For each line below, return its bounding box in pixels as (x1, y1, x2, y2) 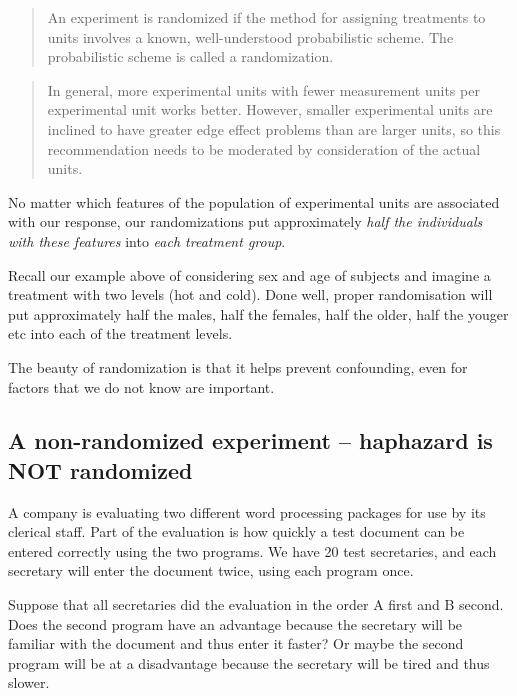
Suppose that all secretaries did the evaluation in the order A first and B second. (8, 594, 504, 615)
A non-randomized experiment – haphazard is (8, 425, 493, 456)
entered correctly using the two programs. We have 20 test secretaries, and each (8, 540, 497, 561)
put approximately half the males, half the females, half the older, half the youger (8, 303, 509, 324)
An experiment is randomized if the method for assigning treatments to (47, 7, 486, 27)
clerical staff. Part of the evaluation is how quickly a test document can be (8, 521, 465, 542)
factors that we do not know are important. (8, 376, 275, 397)
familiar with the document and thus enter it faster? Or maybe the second (8, 633, 464, 654)
